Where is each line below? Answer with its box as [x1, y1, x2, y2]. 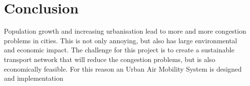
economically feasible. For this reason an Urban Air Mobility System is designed [4, 63, 242, 74]
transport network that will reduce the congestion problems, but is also [4, 54, 216, 64]
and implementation [4, 73, 63, 83]
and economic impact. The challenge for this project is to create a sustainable [4, 45, 234, 55]
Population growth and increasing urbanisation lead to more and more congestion [4, 26, 246, 36]
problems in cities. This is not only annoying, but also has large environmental [4, 35, 237, 45]
